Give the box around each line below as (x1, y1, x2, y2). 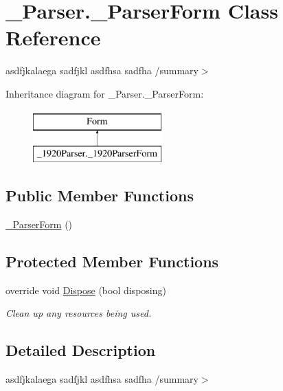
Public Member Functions (5, 185, 194, 206)
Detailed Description (5, 339, 156, 361)
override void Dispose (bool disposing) (5, 282, 166, 297)
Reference (5, 23, 101, 52)
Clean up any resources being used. (5, 306, 152, 320)
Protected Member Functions (5, 250, 219, 271)
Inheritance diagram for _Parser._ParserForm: (5, 86, 204, 100)
